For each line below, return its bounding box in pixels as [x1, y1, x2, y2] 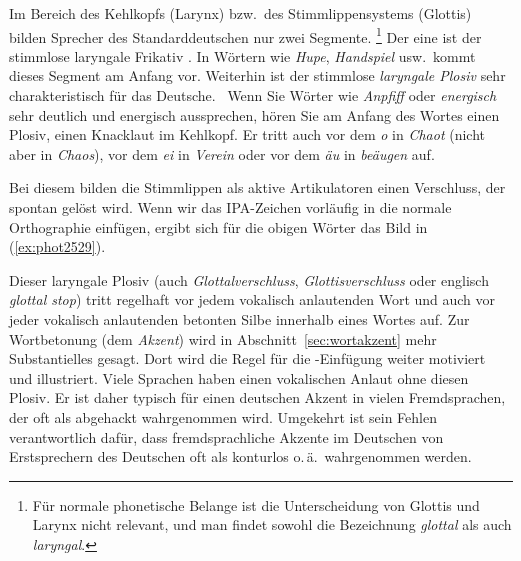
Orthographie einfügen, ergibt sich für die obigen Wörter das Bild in [9, 216, 428, 237]
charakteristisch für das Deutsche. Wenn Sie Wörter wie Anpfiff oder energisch [9, 85, 497, 106]
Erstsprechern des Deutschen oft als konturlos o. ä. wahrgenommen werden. [9, 446, 472, 467]
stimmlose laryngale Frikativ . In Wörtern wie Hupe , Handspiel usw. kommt [9, 45, 476, 66]
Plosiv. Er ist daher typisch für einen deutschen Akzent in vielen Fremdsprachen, [9, 387, 506, 408]
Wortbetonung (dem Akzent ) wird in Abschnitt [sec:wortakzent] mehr [9, 328, 437, 349]
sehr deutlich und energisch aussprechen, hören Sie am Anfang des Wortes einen [9, 104, 500, 125]
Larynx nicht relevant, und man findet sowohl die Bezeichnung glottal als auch [32, 514, 512, 535]
